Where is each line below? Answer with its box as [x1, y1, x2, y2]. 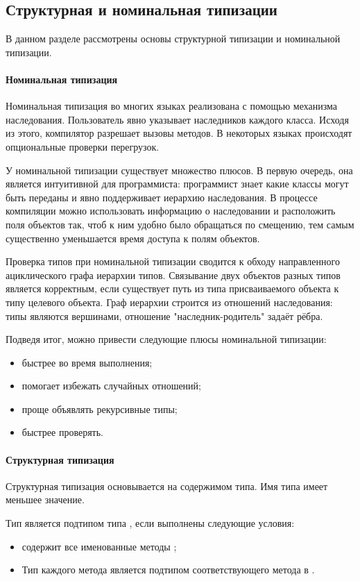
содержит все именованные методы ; [22, 539, 177, 553]
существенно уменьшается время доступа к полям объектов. [6, 230, 260, 245]
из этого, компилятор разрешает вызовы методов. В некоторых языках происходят [6, 126, 352, 140]
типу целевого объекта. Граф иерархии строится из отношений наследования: [6, 294, 333, 309]
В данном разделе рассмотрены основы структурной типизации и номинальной [6, 31, 341, 46]
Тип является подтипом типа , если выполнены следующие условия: [6, 516, 295, 530]
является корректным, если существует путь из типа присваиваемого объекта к [6, 281, 339, 296]
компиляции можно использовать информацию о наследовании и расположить [6, 203, 336, 218]
